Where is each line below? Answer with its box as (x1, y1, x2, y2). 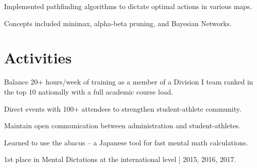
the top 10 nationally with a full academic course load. (4, 86, 173, 97)
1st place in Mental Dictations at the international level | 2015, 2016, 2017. (4, 154, 236, 164)
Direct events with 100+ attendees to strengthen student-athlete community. (4, 103, 241, 114)
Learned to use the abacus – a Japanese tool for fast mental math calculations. (4, 137, 248, 147)
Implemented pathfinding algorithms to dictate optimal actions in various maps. (4, 1, 252, 11)
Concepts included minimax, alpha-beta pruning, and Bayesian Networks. (4, 18, 232, 28)
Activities (4, 47, 72, 68)
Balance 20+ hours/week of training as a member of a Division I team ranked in (4, 76, 253, 87)
